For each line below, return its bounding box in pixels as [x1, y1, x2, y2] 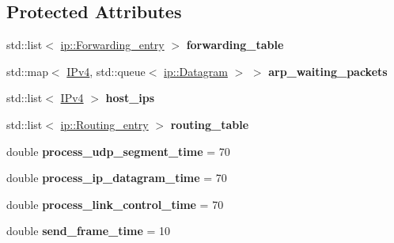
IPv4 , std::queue [66, 63, 146, 79]
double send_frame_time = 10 [6, 222, 170, 239]
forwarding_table [186, 36, 284, 53]
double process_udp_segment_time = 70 [6, 142, 230, 159]
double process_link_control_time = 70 [6, 196, 224, 212]
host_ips [105, 89, 155, 106]
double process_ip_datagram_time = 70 [6, 169, 227, 186]
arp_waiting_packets [268, 63, 388, 79]
